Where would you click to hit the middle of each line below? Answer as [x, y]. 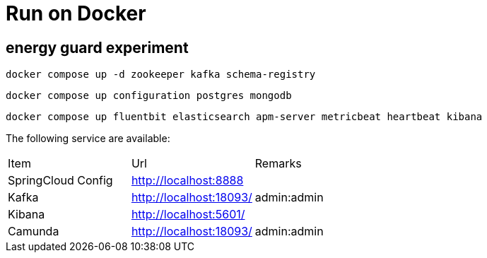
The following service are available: [88, 139]
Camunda [34, 231]
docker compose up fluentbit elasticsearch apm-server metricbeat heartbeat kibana [244, 117]
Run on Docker [76, 13]
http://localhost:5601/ [188, 215]
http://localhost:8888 [187, 181]
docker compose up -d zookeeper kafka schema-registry [161, 75]
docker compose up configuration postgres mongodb [149, 96]
